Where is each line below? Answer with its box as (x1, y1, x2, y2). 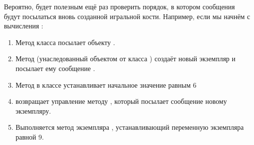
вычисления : (4, 21, 43, 31)
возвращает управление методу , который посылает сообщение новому (15, 96, 227, 106)
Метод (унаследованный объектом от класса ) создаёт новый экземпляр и (15, 53, 236, 64)
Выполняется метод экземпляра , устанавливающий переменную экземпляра (15, 122, 244, 132)
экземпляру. (15, 105, 51, 116)
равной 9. (15, 131, 44, 142)
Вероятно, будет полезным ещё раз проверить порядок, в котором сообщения (4, 1, 235, 11)
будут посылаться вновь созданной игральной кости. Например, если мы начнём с (4, 11, 251, 21)
